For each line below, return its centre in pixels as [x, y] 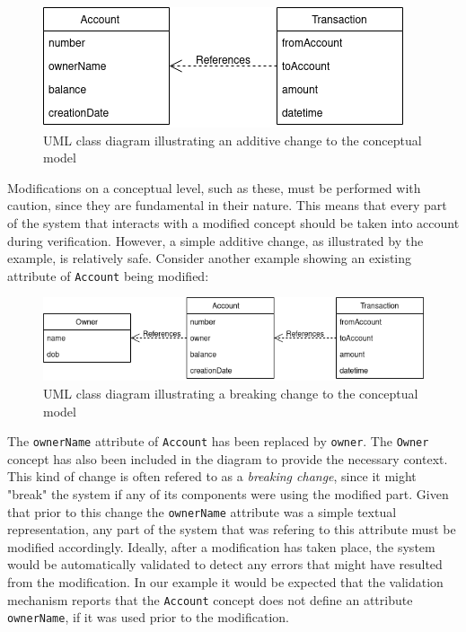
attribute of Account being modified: [108, 275]
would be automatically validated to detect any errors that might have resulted [225, 564]
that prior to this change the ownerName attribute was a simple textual [202, 511]
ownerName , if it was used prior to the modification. [148, 617]
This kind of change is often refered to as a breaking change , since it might [212, 476]
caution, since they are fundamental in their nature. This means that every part [227, 205]
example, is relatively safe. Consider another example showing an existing [210, 258]
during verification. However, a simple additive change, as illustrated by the [215, 240]
